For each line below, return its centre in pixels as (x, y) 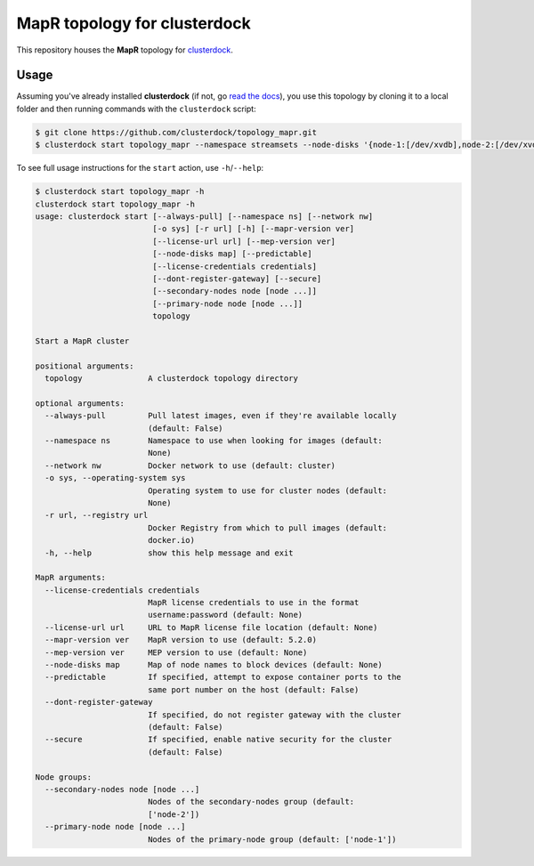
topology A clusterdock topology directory (171, 379)
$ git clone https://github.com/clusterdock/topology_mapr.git (176, 132)
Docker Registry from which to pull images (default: (267, 528)
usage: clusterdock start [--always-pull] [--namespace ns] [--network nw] (204, 216)
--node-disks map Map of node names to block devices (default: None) (214, 665)
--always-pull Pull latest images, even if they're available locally (221, 416)
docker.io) (171, 540)
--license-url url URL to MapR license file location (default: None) (211, 627)
